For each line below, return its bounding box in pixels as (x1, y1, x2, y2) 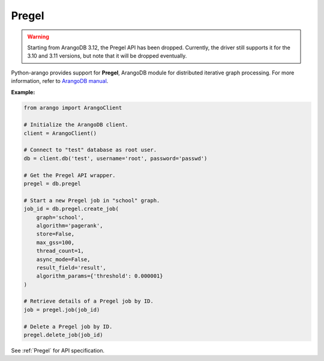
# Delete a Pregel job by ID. (23, 323, 113, 330)
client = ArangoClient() (23, 130, 97, 136)
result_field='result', (36, 264, 106, 271)
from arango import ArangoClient (23, 105, 122, 111)
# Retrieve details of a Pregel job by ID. (23, 298, 154, 305)
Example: (11, 88, 35, 96)
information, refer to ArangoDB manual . (11, 77, 109, 85)
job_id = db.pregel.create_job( (23, 205, 119, 213)
